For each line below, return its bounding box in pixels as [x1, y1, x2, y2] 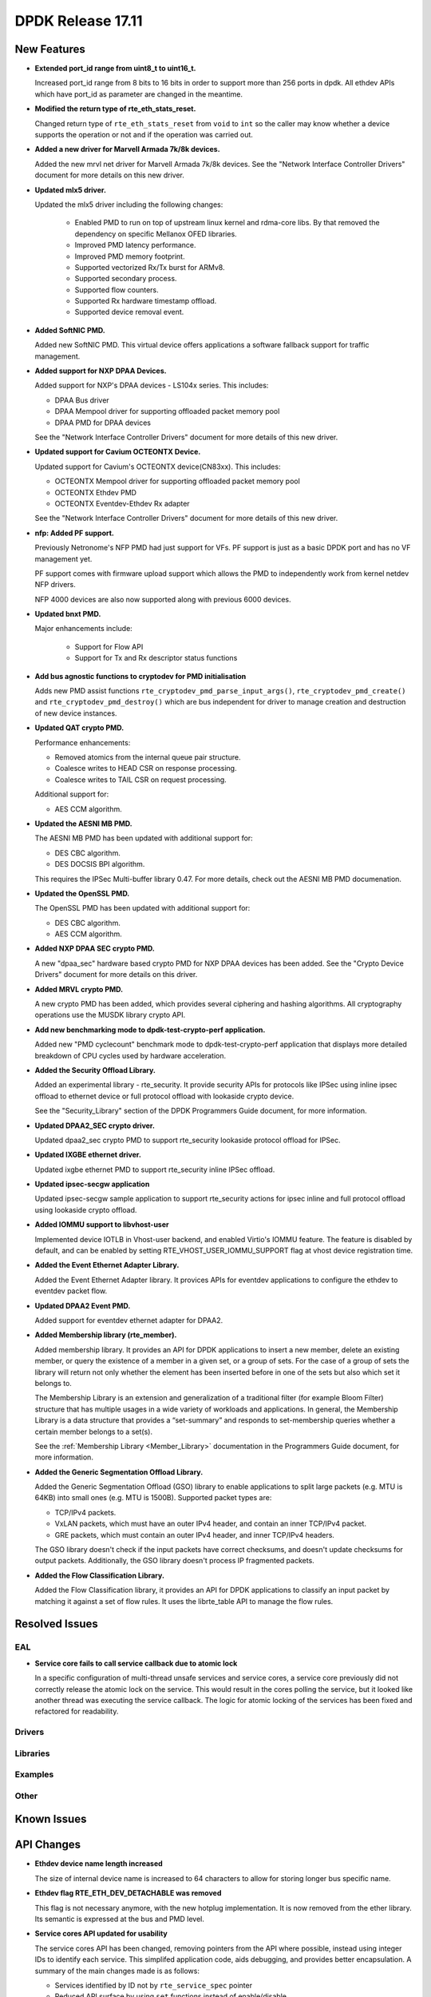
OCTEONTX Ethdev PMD [54, 487, 137, 497]
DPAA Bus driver [54, 395, 109, 405]
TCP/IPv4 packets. [54, 1507, 117, 1517]
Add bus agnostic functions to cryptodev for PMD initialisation [34, 671, 247, 681]
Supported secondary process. [74, 274, 177, 284]
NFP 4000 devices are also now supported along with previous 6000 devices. [34, 594, 291, 604]
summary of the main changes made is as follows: [34, 1966, 200, 1975]
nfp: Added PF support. [34, 528, 115, 538]
